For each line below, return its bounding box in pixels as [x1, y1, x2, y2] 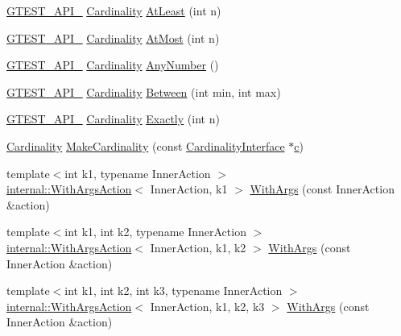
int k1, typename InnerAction [64, 164, 211, 181]
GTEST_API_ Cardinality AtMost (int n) [6, 29, 220, 46]
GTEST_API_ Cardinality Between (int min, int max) [6, 83, 281, 100]
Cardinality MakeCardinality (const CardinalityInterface [6, 137, 285, 154]
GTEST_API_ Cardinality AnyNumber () [6, 56, 219, 73]
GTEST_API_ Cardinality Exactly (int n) [6, 110, 220, 127]
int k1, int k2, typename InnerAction [64, 223, 246, 240]
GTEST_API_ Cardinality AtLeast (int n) [6, 2, 221, 19]
